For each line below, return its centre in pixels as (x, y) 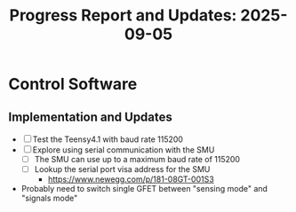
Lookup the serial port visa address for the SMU (122, 169)
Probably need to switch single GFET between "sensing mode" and (144, 189)
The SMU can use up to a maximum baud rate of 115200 (137, 159)
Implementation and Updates (90, 117)
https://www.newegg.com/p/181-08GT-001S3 (131, 179)
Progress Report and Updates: (123, 16)
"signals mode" (49, 198)
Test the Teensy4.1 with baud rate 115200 (108, 139)
